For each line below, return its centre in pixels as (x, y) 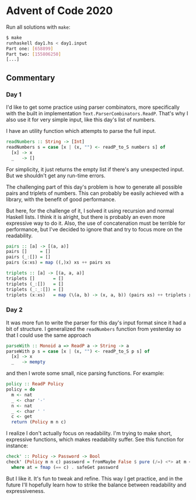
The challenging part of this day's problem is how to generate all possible (94, 187)
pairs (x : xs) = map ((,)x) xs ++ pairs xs (58, 263)
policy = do (20, 390)
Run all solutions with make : (38, 27)
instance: (17, 446)
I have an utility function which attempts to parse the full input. (81, 131)
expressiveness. (26, 491)
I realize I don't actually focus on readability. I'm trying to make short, (89, 433)
